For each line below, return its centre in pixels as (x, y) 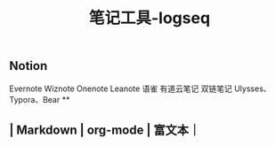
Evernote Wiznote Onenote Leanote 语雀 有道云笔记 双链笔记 (121, 88)
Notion (28, 66)
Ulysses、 (253, 88)
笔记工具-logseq (150, 18)
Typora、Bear (35, 99)
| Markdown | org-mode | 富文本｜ (105, 130)
